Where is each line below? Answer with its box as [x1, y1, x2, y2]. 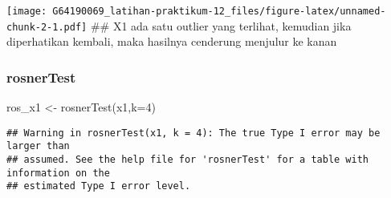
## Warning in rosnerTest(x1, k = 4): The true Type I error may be [6, 127, 381, 139]
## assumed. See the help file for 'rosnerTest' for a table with [6, 154, 369, 166]
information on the [6, 167, 110, 179]
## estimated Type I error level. [6, 180, 191, 192]
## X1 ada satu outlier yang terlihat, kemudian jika [90, 17, 352, 34]
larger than [6, 140, 70, 152]
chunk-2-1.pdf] [6, 21, 88, 33]
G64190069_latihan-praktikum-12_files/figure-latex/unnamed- [52, 6, 386, 17]
